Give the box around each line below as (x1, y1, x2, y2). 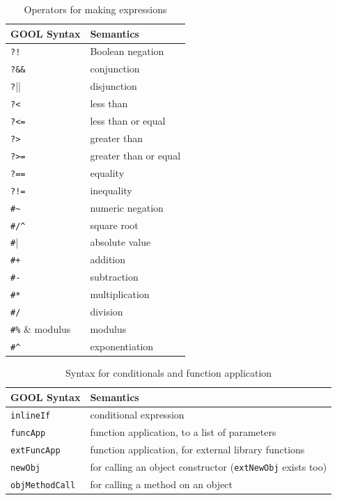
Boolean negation (90, 44, 164, 58)
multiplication (90, 287, 150, 302)
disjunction (90, 79, 137, 93)
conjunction (90, 61, 140, 76)
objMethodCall (10, 481, 76, 491)
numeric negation (90, 200, 164, 214)
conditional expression (90, 407, 185, 422)
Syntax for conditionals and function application (65, 366, 272, 380)
